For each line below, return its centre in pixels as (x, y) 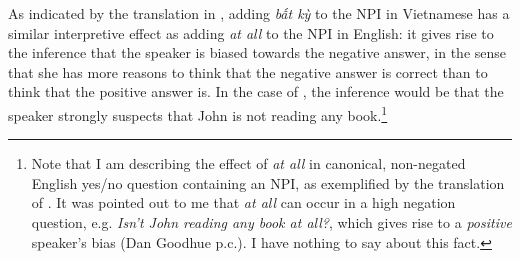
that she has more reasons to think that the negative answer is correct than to (248, 71)
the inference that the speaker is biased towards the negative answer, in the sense (257, 52)
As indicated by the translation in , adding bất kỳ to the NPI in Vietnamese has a (259, 13)
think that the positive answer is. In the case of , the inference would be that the (256, 91)
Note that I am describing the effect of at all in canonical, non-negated (248, 163)
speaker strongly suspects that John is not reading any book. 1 (198, 113)
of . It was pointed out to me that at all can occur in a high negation (243, 202)
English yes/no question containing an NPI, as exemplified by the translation (268, 182)
